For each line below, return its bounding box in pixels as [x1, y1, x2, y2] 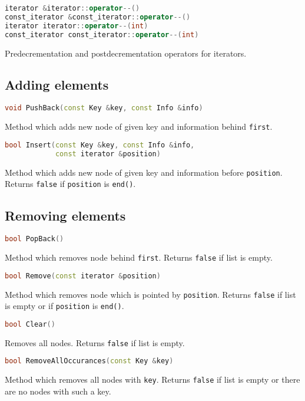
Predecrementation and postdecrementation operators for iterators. [5, 47, 247, 59]
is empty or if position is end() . [5, 300, 124, 312]
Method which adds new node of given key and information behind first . [5, 120, 273, 133]
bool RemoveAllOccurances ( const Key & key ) [5, 357, 174, 366]
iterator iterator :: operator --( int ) [5, 21, 148, 30]
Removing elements [5, 206, 126, 225]
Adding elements [5, 75, 109, 94]
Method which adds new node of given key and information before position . [5, 166, 283, 178]
